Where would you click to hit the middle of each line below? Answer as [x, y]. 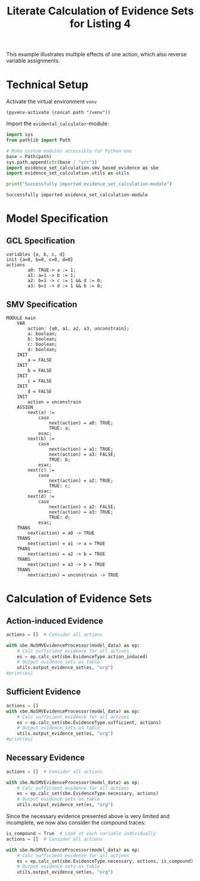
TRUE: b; [59, 460]
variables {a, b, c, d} [36, 255]
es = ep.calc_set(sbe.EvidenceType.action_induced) [82, 657]
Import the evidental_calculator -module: [58, 123]
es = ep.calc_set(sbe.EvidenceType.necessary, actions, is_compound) [105, 861]
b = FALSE [40, 370]
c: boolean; [43, 344]
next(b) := [41, 439]
